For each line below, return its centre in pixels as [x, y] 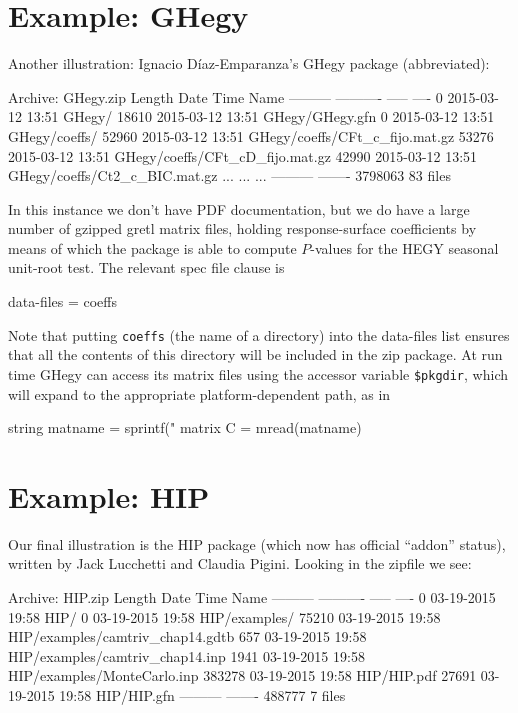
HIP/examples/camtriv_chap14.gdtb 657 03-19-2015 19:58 [187, 636]
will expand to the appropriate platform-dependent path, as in [199, 393]
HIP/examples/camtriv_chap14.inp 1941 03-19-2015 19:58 [186, 655]
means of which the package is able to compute [152, 247]
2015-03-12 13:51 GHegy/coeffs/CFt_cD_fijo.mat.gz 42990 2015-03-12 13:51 [243, 155]
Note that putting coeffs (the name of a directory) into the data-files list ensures [259, 334]
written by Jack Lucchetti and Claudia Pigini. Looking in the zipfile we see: [240, 563]
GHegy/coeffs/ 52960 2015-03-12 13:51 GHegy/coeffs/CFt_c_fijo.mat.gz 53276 [251, 135]
